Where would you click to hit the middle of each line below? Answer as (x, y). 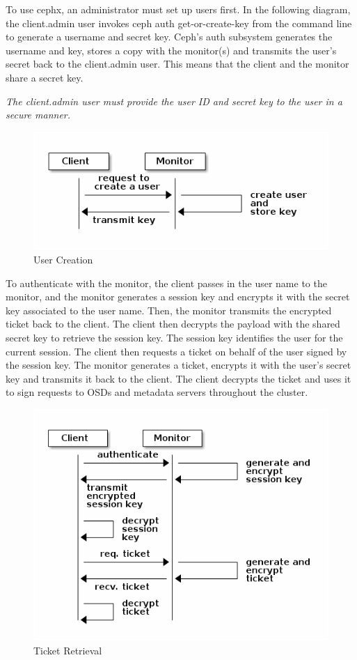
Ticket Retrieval (68, 650)
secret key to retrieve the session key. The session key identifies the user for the (174, 337)
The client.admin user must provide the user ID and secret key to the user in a (174, 101)
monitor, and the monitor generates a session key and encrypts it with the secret (178, 297)
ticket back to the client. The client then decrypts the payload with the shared (173, 324)
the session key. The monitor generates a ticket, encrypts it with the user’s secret (178, 365)
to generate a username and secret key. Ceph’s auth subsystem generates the (169, 37)
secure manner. (38, 115)
